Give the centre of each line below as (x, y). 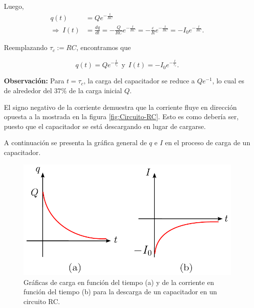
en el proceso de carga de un (208, 142)
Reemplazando (26, 47)
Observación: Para (34, 81)
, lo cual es (228, 81)
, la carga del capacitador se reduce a (139, 81)
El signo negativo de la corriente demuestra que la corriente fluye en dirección (120, 107)
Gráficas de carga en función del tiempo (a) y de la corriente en (119, 282)
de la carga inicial (96, 90)
